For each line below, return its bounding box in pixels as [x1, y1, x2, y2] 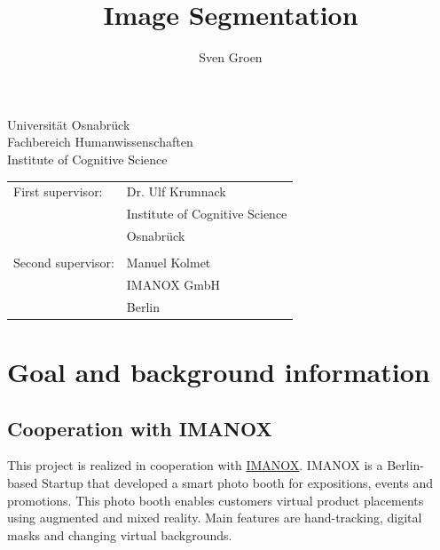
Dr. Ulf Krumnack [126, 182, 226, 201]
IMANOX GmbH [126, 275, 220, 293]
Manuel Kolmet [126, 253, 211, 272]
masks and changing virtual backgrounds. [7, 525, 232, 544]
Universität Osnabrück [7, 115, 130, 133]
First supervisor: [13, 182, 103, 201]
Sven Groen [199, 48, 263, 67]
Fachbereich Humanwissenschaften [7, 132, 193, 151]
